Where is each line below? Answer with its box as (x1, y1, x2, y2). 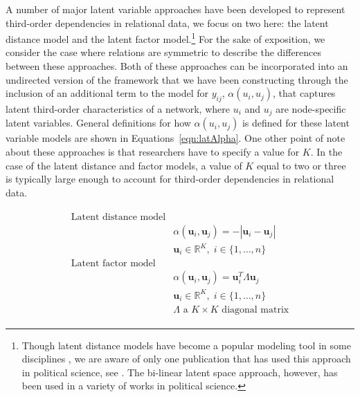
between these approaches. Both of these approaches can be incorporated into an (6, 59, 348, 73)
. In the (310, 145, 343, 159)
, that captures (273, 86, 336, 100)
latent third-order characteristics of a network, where (6, 102, 230, 116)
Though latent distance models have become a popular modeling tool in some (21, 338, 351, 352)
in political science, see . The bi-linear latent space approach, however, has (21, 364, 338, 379)
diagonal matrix (222, 304, 289, 315)
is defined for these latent (242, 116, 350, 130)
